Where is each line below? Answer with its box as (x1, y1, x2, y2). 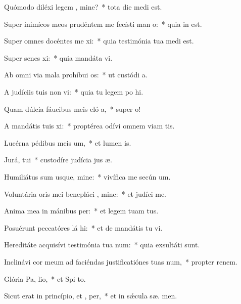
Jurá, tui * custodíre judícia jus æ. (4, 154, 112, 165)
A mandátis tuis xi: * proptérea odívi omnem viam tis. (4, 120, 175, 131)
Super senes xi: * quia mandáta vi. (4, 52, 113, 63)
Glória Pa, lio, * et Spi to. (4, 273, 86, 284)
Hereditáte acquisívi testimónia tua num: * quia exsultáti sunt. (4, 239, 200, 250)
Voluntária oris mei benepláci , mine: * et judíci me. (4, 188, 166, 199)
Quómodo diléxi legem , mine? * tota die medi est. (4, 2, 162, 12)
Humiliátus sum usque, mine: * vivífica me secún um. (4, 171, 171, 182)
